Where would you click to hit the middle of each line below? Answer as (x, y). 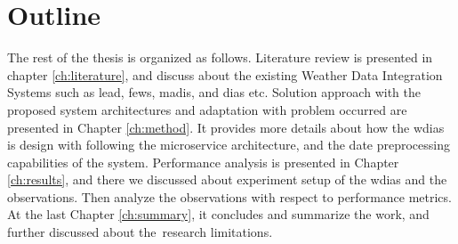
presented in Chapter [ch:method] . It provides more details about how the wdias (226, 127)
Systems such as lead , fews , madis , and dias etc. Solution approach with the (214, 92)
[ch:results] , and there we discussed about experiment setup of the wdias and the (227, 179)
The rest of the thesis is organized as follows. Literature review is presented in (220, 57)
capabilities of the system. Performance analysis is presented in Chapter (203, 162)
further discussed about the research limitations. (140, 232)
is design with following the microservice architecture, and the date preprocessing (229, 145)
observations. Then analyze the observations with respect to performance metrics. (229, 196)
